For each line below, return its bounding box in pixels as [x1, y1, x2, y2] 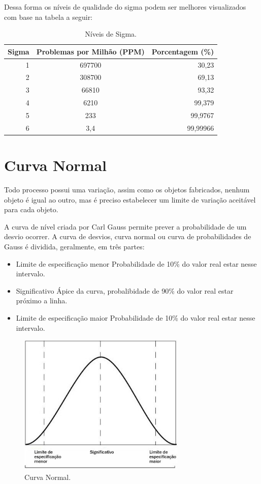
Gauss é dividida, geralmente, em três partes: [4, 241, 145, 252]
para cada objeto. [4, 204, 58, 215]
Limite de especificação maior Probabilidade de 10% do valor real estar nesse [16, 312, 255, 323]
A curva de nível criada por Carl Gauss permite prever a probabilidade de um [4, 221, 247, 232]
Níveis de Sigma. [85, 29, 137, 39]
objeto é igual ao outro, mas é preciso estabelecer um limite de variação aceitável [4, 194, 256, 205]
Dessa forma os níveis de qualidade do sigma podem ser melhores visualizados [4, 2, 246, 12]
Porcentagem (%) [151, 46, 214, 56]
